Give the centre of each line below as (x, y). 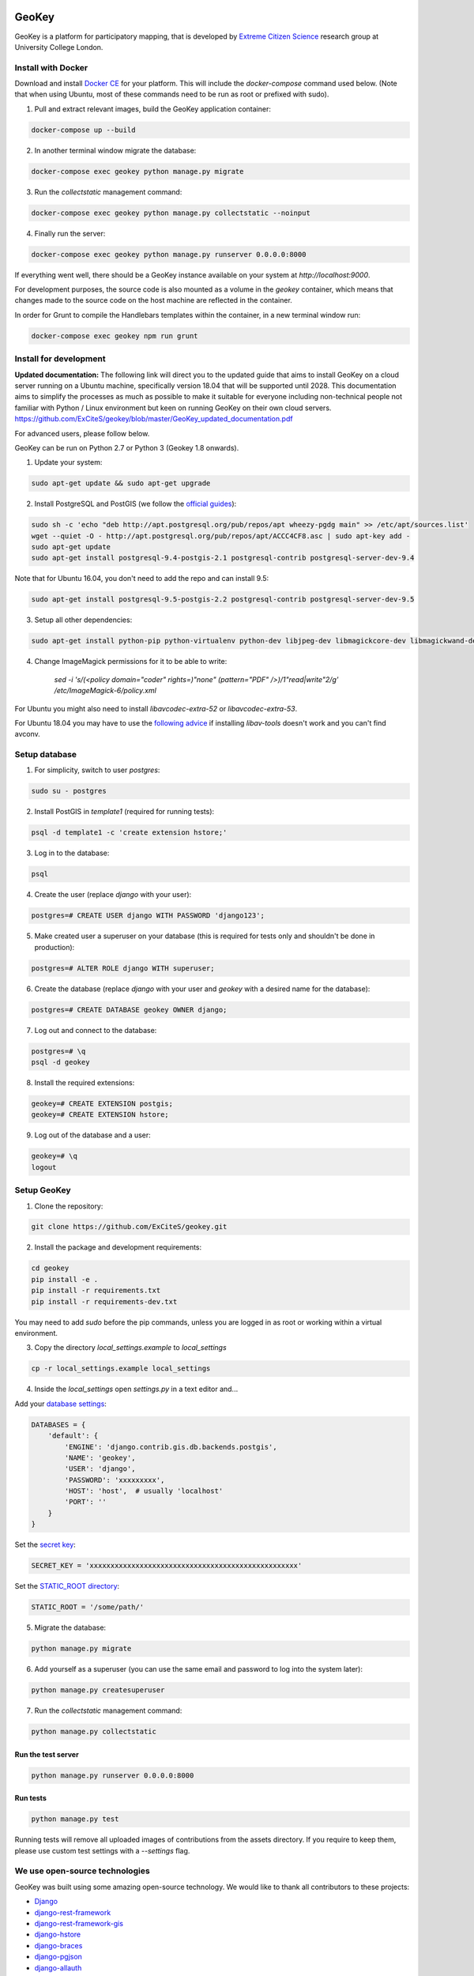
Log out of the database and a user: (93, 1135)
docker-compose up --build (83, 130)
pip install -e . (65, 1279)
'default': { (73, 1436)
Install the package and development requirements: (118, 1247)
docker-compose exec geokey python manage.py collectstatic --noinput (171, 213)
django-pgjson (58, 1957)
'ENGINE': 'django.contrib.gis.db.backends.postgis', (171, 1447)
